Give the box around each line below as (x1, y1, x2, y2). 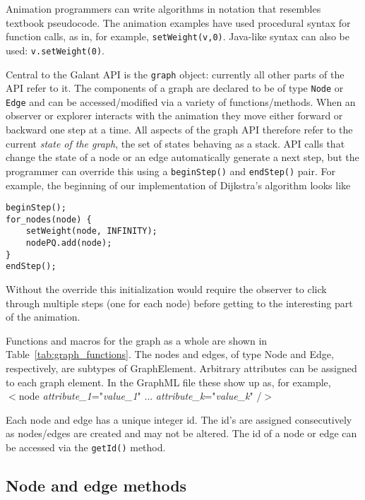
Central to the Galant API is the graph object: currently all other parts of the (6, 66, 345, 81)
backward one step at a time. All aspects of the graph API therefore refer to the (6, 122, 353, 137)
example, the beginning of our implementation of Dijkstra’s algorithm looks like (6, 177, 351, 192)
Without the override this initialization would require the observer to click (6, 282, 327, 297)
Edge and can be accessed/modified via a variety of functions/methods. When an (6, 94, 356, 109)
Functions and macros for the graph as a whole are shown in (6, 333, 268, 347)
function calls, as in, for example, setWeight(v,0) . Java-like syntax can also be (6, 29, 349, 44)
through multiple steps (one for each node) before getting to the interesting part (6, 295, 353, 310)
